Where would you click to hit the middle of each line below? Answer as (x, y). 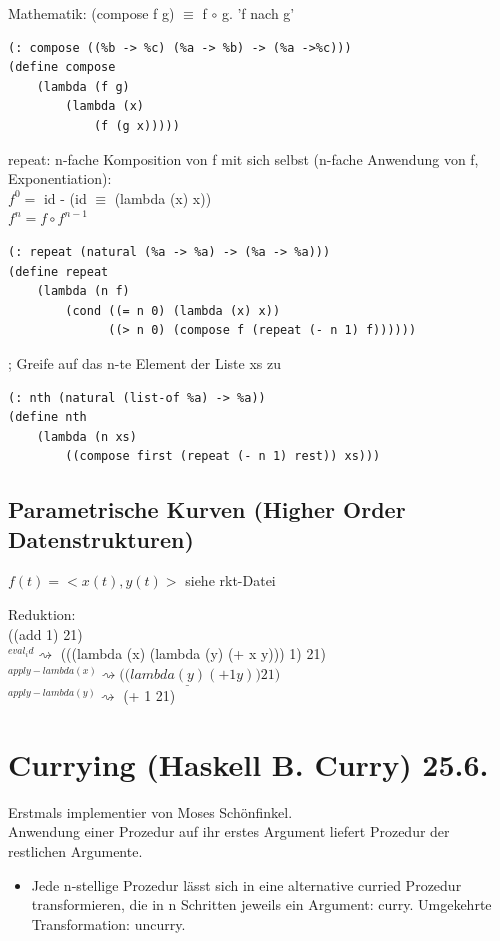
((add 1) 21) (45, 633)
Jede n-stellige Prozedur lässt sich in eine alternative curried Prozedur (246, 884)
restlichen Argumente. (75, 850)
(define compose (62, 67)
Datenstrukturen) (101, 538)
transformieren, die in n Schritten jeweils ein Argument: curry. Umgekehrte (261, 904)
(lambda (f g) (83, 86)
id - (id (65, 197)
